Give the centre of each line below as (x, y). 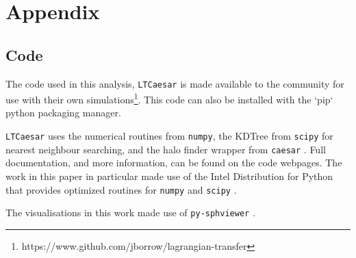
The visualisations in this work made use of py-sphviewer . (130, 212)
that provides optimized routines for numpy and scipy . (121, 189)
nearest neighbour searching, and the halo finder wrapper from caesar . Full (166, 149)
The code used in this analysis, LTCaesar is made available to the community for (175, 83)
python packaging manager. (63, 113)
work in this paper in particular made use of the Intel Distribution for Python (169, 176)
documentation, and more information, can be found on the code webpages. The (174, 163)
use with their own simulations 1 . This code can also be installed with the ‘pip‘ (169, 98)
